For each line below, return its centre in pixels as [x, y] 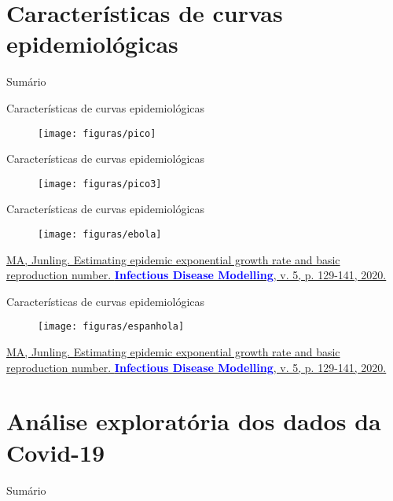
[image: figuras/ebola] [100, 234]
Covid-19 [56, 452]
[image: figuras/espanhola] [111, 327]
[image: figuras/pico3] [100, 184]
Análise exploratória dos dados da [194, 421]
